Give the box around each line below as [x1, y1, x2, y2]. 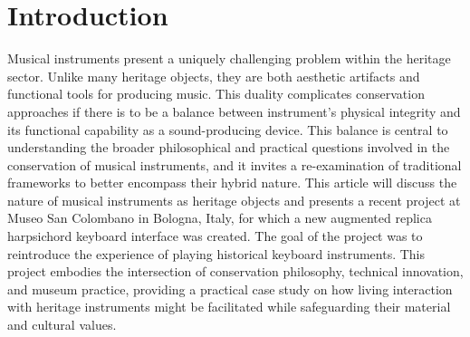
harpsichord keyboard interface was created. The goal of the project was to [7, 226, 423, 246]
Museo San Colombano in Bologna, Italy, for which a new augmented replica [7, 208, 432, 227]
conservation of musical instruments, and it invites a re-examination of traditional [7, 155, 462, 174]
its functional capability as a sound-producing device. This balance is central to [7, 120, 448, 139]
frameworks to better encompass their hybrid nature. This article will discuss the [7, 173, 457, 192]
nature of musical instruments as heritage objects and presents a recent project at [7, 190, 461, 209]
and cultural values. [7, 315, 117, 334]
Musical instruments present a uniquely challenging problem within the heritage [7, 49, 451, 68]
